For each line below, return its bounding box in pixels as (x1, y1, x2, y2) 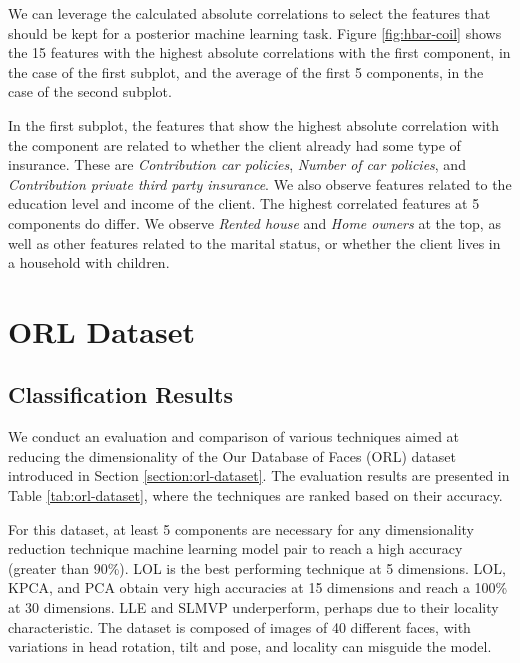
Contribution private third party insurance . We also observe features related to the (8, 173, 512, 194)
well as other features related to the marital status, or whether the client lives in (8, 232, 501, 253)
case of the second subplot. (8, 81, 172, 102)
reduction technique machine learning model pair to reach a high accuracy (8, 538, 463, 559)
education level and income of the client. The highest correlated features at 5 (8, 193, 480, 214)
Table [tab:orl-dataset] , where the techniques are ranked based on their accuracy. (8, 485, 503, 506)
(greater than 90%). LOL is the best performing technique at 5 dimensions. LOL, (8, 557, 506, 578)
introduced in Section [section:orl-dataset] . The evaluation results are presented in (8, 465, 510, 486)
